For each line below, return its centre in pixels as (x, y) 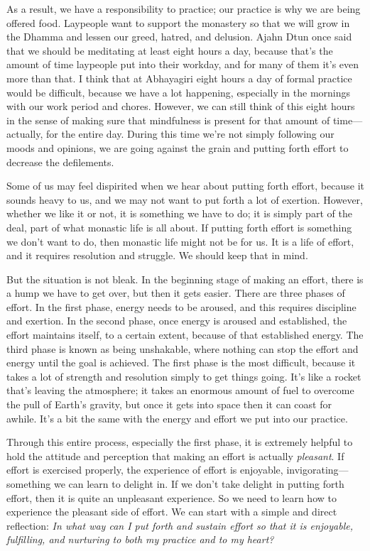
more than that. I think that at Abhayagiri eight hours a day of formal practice (179, 78)
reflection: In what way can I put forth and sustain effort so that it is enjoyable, (180, 525)
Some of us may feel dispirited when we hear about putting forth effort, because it (185, 186)
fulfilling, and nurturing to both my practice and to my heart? (140, 539)
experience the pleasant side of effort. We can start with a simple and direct (172, 512)
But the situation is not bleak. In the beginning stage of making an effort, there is (185, 279)
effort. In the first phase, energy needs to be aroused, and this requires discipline (181, 306)
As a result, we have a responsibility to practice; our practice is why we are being (184, 9)
